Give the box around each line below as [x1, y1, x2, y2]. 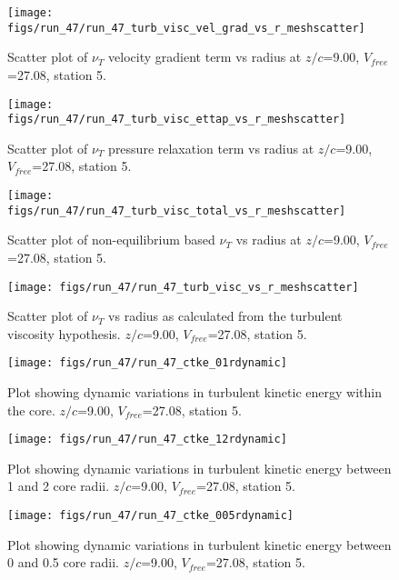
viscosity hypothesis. [7, 324, 121, 343]
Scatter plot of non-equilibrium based [7, 230, 215, 249]
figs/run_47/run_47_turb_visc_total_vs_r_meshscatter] [7, 204, 346, 217]
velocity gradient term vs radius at [108, 47, 302, 66]
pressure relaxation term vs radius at [108, 138, 314, 157]
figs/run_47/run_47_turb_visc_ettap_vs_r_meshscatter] [7, 113, 346, 126]
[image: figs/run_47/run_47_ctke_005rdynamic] [7, 509, 294, 523]
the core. [7, 400, 55, 419]
